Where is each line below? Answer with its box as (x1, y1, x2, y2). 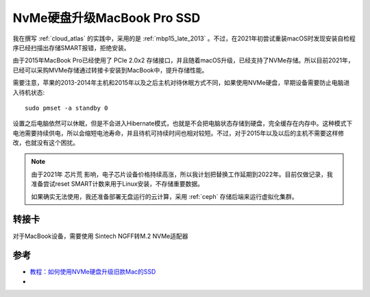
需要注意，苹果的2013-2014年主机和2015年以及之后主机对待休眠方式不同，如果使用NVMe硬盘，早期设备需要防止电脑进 (12, 79, 350, 87)
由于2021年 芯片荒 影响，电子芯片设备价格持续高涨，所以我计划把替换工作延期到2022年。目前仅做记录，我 (31, 170, 333, 178)
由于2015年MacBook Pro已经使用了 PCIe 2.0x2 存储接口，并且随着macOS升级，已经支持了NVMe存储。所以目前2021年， (12, 56, 354, 64)
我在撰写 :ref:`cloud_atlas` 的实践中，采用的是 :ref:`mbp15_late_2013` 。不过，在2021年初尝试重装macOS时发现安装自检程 (12, 34, 356, 43)
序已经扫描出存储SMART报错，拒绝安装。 (12, 43, 130, 51)
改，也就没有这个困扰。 (12, 139, 79, 147)
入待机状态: (12, 88, 45, 96)
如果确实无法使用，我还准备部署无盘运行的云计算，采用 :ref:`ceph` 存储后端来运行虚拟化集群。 (31, 192, 298, 200)
